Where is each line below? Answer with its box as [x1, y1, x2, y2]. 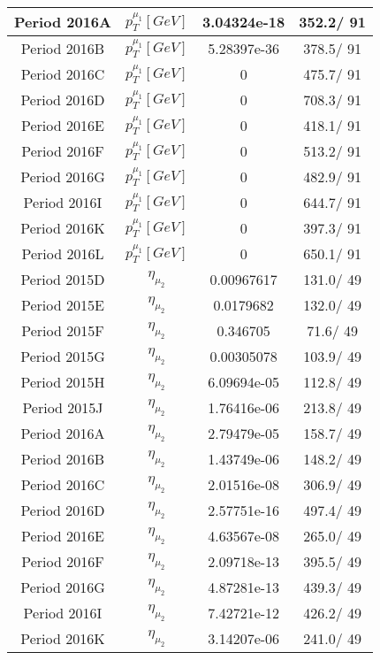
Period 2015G [20, 346, 105, 366]
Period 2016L [21, 243, 104, 264]
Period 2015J [22, 397, 103, 418]
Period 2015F [21, 320, 104, 341]
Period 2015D [20, 269, 105, 289]
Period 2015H [20, 372, 105, 392]
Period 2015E [21, 295, 104, 315]
